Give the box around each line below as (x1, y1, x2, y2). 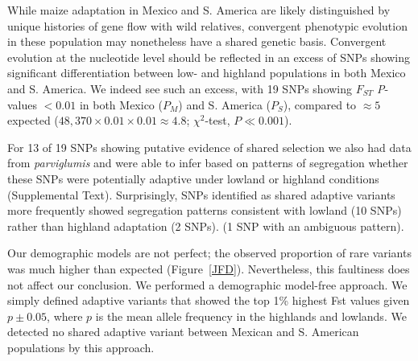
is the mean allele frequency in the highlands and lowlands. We (95, 307, 407, 324)
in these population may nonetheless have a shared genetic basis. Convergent (7, 33, 387, 50)
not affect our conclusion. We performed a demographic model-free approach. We (7, 276, 408, 293)
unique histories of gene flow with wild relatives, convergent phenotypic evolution (7, 17, 408, 34)
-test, (205, 112, 230, 129)
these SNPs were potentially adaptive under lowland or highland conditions (7, 170, 379, 187)
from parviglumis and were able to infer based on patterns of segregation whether (7, 154, 408, 171)
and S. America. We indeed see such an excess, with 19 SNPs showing (7, 80, 353, 96)
